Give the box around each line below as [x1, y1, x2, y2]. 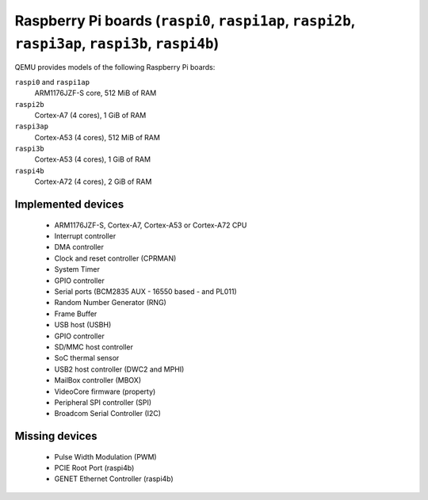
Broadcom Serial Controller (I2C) [54, 409, 162, 418]
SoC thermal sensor [54, 353, 120, 363]
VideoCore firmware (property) [54, 387, 156, 396]
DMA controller [54, 242, 105, 252]
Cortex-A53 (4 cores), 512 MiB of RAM [34, 132, 160, 142]
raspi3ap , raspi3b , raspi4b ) [14, 34, 220, 52]
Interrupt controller [54, 231, 117, 241]
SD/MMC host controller [54, 342, 134, 352]
